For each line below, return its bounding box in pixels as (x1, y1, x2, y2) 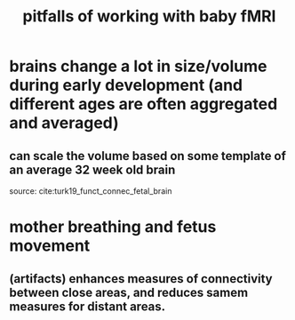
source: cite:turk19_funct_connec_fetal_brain (9, 186, 172, 196)
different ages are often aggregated (9, 94, 278, 115)
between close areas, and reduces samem (9, 284, 249, 300)
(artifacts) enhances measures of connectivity (9, 271, 273, 286)
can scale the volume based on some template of (9, 148, 287, 164)
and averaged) (9, 113, 120, 133)
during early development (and (9, 76, 243, 95)
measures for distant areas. (9, 299, 166, 314)
